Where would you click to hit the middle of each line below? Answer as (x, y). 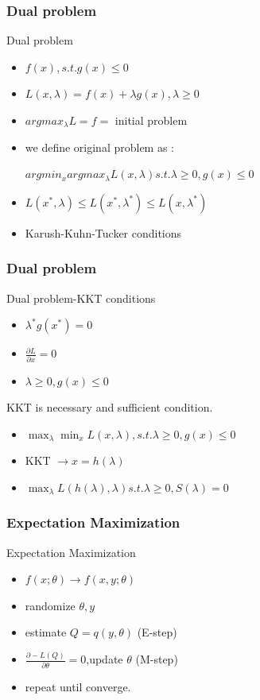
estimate (46, 632)
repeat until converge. (78, 686)
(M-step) (157, 659)
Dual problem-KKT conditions (81, 298)
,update (105, 659)
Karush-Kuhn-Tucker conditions (103, 232)
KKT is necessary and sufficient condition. (110, 407)
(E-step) (157, 632)
